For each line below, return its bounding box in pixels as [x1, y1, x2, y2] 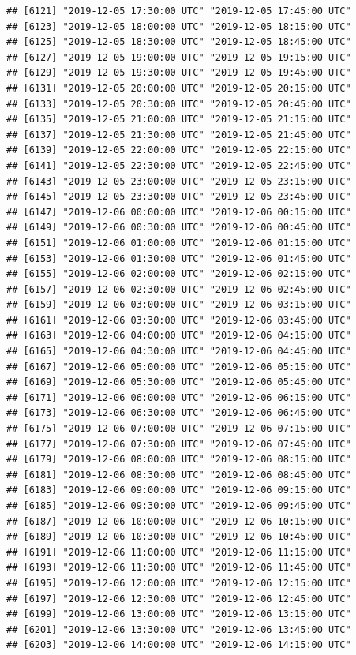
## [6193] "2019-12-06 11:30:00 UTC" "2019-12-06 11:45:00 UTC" [6, 562, 351, 574]
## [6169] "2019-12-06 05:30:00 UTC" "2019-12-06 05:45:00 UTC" [6, 376, 351, 388]
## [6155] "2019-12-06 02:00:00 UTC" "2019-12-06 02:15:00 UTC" [6, 268, 351, 280]
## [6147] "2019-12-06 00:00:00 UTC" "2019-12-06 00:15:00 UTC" [6, 206, 351, 218]
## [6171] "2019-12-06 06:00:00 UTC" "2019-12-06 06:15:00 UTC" [6, 391, 351, 403]
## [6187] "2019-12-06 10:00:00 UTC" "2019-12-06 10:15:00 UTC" [6, 515, 351, 527]
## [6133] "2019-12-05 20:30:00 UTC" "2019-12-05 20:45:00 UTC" [6, 98, 351, 110]
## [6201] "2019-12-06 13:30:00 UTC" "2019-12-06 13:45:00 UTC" [6, 623, 351, 635]
